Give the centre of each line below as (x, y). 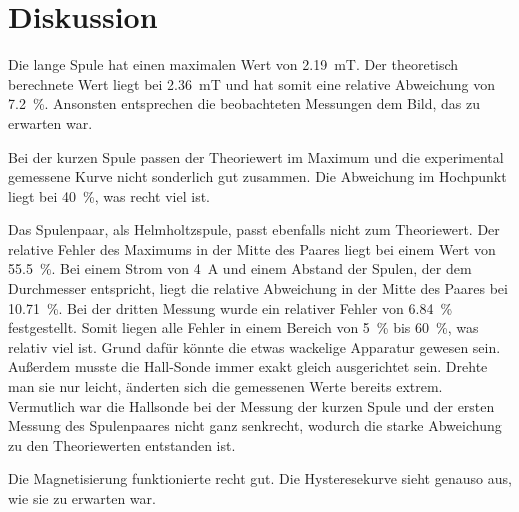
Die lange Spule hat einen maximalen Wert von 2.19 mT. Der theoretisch (233, 64)
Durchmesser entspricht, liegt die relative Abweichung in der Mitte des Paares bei (258, 288)
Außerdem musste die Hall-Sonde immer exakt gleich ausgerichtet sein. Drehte (248, 366)
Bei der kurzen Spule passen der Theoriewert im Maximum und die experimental (256, 156)
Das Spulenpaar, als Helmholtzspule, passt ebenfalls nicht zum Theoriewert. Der (254, 229)
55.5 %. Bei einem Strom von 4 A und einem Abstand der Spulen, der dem (240, 268)
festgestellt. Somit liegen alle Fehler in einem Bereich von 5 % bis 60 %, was (243, 327)
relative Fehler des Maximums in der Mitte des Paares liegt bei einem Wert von (252, 248)
